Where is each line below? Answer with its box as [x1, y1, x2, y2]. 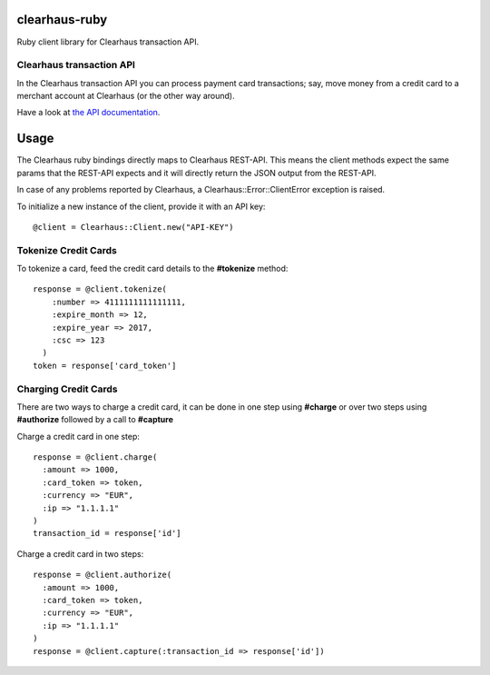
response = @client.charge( [33, 452, 158, 462]
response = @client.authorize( [33, 570, 172, 581]
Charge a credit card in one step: [16, 431, 141, 442]
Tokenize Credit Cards [16, 243, 117, 256]
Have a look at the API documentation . [16, 107, 161, 118]
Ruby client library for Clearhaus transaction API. [16, 36, 200, 47]
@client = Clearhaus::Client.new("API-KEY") [33, 222, 235, 232]
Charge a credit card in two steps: [16, 548, 144, 559]
